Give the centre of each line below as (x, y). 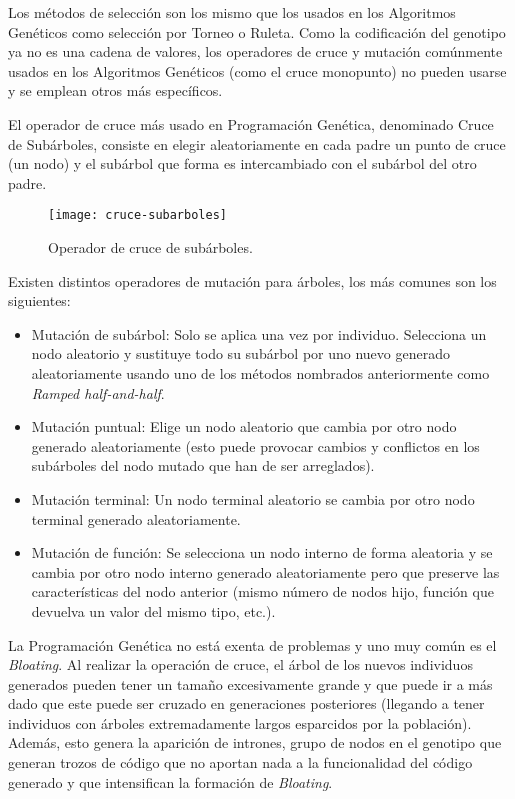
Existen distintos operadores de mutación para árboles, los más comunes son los (252, 280)
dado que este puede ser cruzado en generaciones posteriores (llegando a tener (246, 703)
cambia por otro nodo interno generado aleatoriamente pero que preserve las (265, 571)
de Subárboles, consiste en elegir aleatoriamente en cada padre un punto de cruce (257, 143)
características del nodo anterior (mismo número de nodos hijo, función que (262, 591)
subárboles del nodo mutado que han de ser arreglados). (203, 465)
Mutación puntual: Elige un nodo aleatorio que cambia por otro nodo (244, 426)
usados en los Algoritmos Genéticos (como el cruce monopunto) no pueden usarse (257, 70)
